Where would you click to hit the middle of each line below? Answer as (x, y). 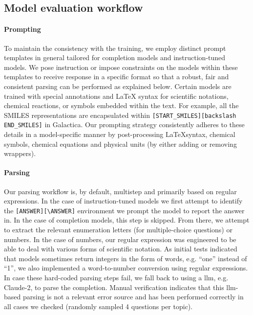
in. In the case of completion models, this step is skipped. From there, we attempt (127, 220)
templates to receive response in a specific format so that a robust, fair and (116, 77)
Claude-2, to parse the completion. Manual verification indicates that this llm (120, 287)
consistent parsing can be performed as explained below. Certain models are (118, 86)
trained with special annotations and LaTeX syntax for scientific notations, (116, 96)
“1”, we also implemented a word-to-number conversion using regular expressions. (126, 268)
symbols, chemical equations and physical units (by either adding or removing (120, 144)
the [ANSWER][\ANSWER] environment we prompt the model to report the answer (124, 210)
